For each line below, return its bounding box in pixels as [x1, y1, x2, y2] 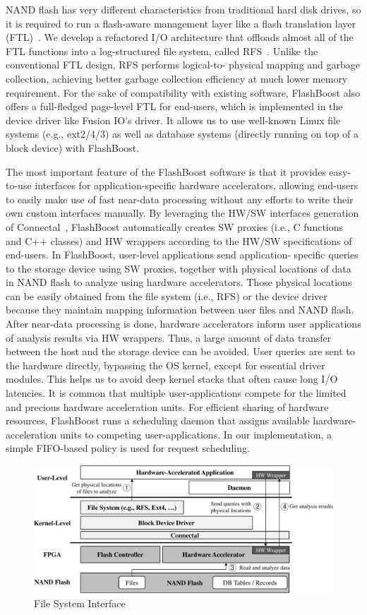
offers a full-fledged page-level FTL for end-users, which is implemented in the [6, 99, 343, 114]
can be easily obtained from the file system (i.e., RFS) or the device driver [6, 288, 327, 303]
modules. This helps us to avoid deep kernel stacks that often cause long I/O [6, 371, 338, 386]
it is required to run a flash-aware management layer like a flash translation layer [6, 16, 356, 30]
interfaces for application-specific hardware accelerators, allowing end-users [35, 178, 359, 193]
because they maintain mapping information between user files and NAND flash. [6, 302, 354, 317]
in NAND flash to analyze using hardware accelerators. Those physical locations [6, 275, 352, 289]
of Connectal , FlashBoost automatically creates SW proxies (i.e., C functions [6, 219, 344, 234]
